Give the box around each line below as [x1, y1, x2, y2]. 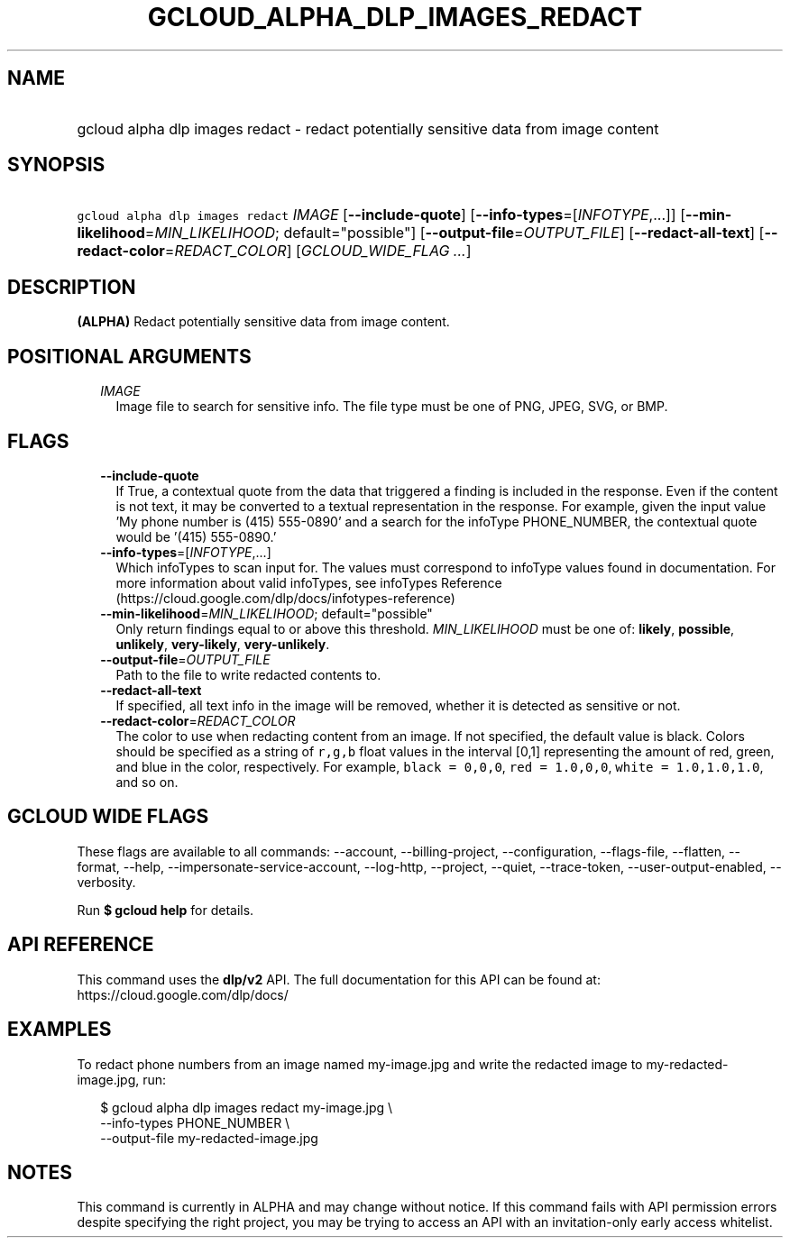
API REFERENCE [7, 933, 154, 957]
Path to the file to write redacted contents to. [115, 666, 381, 682]
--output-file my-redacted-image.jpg [100, 1130, 318, 1146]
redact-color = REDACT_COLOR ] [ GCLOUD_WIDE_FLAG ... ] [77, 242, 472, 261]
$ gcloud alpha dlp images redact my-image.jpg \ [100, 1099, 393, 1115]
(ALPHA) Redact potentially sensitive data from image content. [77, 314, 450, 330]
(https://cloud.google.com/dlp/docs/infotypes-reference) [115, 590, 455, 606]
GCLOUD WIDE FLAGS [7, 805, 209, 828]
